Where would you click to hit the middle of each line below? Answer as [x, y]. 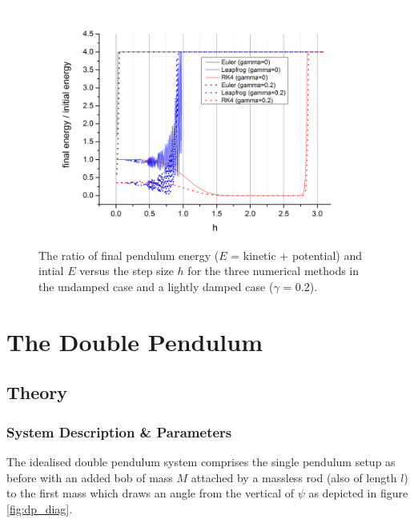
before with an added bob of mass [90, 477]
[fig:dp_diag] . [40, 508]
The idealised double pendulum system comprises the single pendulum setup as [201, 462]
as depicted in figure [358, 493]
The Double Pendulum [135, 341]
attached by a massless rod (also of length [294, 477]
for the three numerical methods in [273, 271]
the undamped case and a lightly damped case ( [156, 287]
